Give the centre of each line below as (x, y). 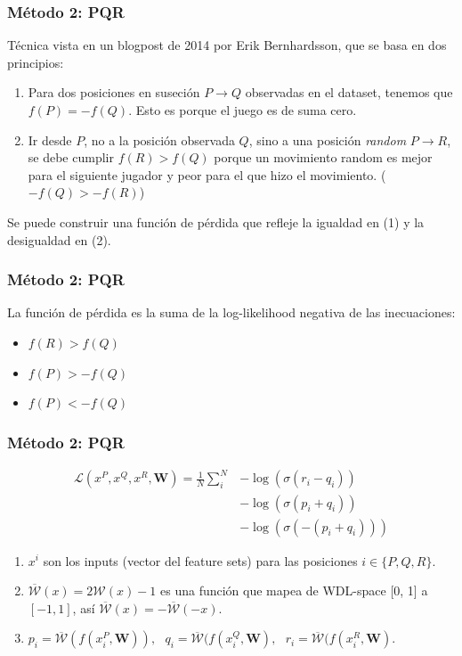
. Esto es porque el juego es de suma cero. (243, 110)
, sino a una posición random (328, 139)
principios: (36, 62)
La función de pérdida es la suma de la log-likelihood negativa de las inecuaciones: (231, 312)
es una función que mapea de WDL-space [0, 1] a (294, 590)
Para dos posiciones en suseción (114, 92)
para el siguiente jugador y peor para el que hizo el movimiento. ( (207, 174)
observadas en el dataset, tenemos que (349, 92)
